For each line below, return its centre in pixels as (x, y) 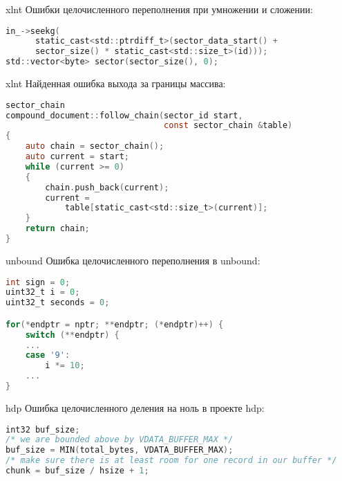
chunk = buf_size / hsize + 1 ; (77, 471)
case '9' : (48, 355)
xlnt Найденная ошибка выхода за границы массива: (116, 83)
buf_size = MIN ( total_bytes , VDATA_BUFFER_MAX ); (120, 450)
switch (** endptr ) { (72, 335)
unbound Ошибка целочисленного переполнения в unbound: (133, 260)
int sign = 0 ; (38, 282)
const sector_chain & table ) (228, 126)
